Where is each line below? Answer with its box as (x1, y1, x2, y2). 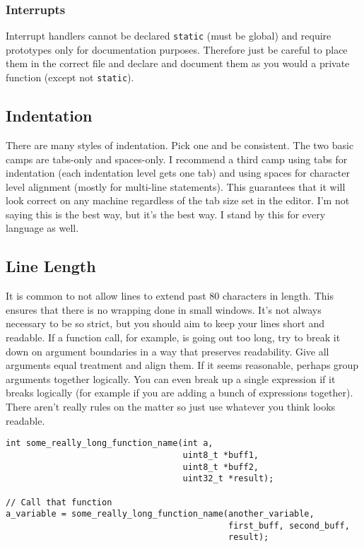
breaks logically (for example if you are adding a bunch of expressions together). (6, 385, 353, 400)
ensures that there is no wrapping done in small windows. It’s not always (6, 302, 322, 317)
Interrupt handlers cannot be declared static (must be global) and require (6, 28, 331, 43)
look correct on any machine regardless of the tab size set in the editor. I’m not (6, 193, 350, 208)
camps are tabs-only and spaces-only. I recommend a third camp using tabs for (6, 151, 348, 166)
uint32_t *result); (182, 474, 274, 484)
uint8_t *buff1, (182, 449, 259, 460)
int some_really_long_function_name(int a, (6, 438, 213, 449)
